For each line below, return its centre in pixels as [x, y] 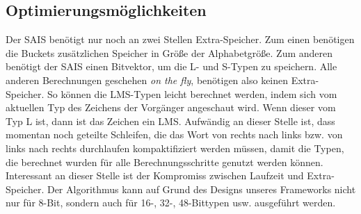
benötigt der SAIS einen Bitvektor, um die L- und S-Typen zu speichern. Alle [171, 66]
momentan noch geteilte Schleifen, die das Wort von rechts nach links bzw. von [174, 134]
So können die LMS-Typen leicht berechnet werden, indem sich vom [192, 93]
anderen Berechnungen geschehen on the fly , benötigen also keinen [147, 80]
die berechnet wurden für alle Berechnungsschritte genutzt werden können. [165, 162]
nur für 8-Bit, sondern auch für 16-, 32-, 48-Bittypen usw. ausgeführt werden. [171, 203]
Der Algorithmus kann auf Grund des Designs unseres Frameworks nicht [201, 189]
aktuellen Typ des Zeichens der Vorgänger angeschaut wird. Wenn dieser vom [171, 107]
